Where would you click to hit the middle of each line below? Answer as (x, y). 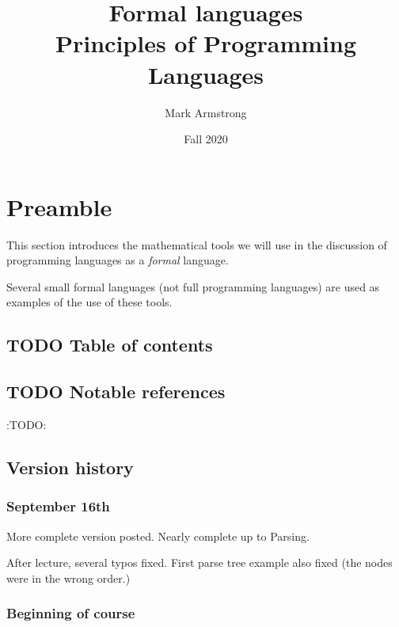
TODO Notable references (116, 391)
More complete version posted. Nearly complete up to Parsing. (158, 536)
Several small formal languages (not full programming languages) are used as (193, 286)
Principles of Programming (206, 43)
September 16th (58, 506)
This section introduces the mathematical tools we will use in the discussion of (197, 244)
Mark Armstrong (206, 112)
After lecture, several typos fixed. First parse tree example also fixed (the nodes (199, 562)
